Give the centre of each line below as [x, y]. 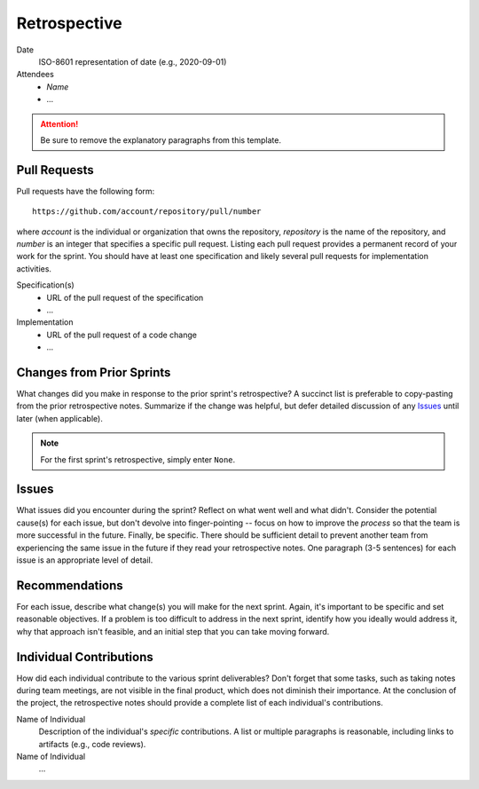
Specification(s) [45, 285]
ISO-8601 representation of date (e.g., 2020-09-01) [133, 61]
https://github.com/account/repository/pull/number [147, 212]
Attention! [59, 123]
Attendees [35, 75]
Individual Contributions [85, 657]
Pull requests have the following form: [86, 191]
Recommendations [70, 585]
